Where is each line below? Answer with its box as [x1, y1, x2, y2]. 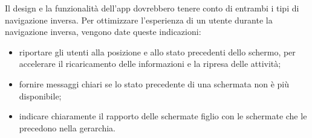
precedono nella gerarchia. [19, 121, 115, 134]
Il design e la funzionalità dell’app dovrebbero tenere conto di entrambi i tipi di [5, 2, 299, 14]
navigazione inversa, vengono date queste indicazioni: [5, 25, 201, 38]
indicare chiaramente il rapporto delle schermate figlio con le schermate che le [19, 110, 307, 122]
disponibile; [19, 89, 62, 102]
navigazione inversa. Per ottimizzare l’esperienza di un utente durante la [5, 13, 273, 26]
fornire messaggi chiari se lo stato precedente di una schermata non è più [19, 77, 290, 90]
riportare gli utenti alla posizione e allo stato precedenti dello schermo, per [19, 45, 296, 58]
